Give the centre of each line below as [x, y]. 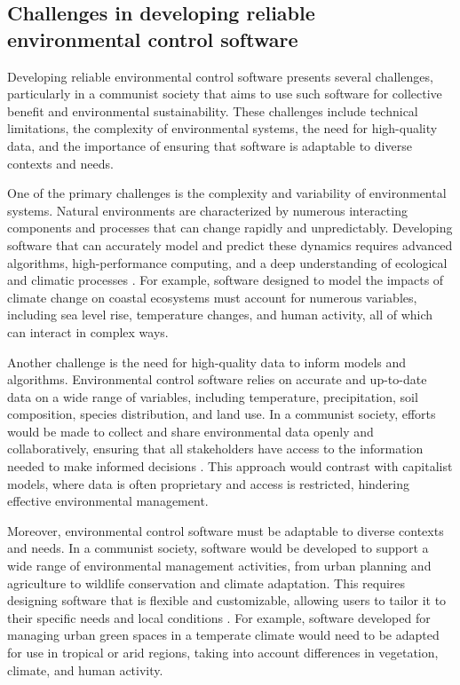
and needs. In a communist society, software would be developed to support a [218, 548]
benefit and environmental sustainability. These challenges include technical [213, 110]
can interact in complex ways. [88, 331]
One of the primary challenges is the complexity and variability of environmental [227, 193]
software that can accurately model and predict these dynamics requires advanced [230, 244]
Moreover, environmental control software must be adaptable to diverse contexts [226, 530]
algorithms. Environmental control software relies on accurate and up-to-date [217, 379]
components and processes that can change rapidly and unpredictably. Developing [230, 228]
